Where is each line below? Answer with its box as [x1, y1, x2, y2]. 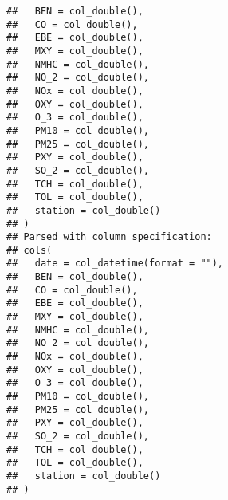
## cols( [6, 244, 53, 256]
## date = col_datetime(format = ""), [6, 258, 224, 270]
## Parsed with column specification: [6, 231, 212, 243]
